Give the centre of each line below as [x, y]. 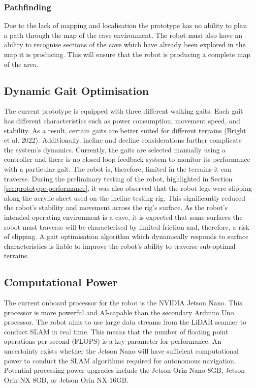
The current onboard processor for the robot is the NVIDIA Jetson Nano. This [123, 303]
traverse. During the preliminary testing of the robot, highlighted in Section [118, 178]
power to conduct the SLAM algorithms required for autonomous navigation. [120, 360]
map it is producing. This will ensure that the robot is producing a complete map [127, 54]
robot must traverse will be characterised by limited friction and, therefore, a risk [127, 226]
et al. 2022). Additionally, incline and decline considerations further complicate [123, 140]
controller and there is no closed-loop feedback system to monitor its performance [127, 159]
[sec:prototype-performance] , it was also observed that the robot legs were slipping [128, 188]
